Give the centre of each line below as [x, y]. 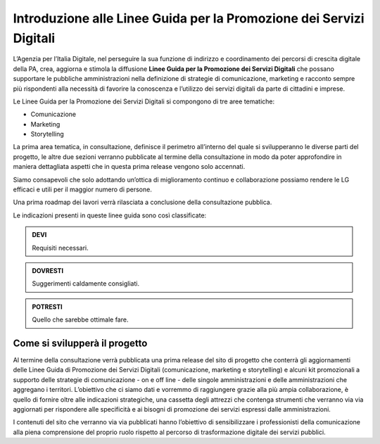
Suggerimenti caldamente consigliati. [86, 284]
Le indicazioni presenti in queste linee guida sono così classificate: [110, 215]
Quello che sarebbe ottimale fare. [80, 319]
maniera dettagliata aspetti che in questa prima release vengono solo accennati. [129, 167]
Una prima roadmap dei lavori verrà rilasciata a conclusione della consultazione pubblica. [142, 202]
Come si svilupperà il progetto [80, 343]
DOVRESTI [47, 270]
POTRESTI [47, 307]
